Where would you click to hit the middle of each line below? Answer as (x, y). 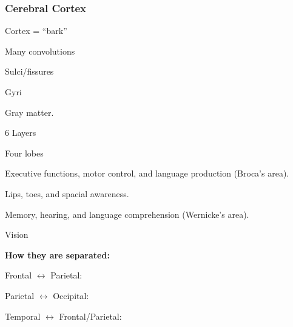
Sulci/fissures (29, 71)
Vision (17, 234)
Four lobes (24, 153)
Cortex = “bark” (36, 31)
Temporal (23, 316)
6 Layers (21, 133)
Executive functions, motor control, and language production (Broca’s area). (147, 173)
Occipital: (71, 295)
